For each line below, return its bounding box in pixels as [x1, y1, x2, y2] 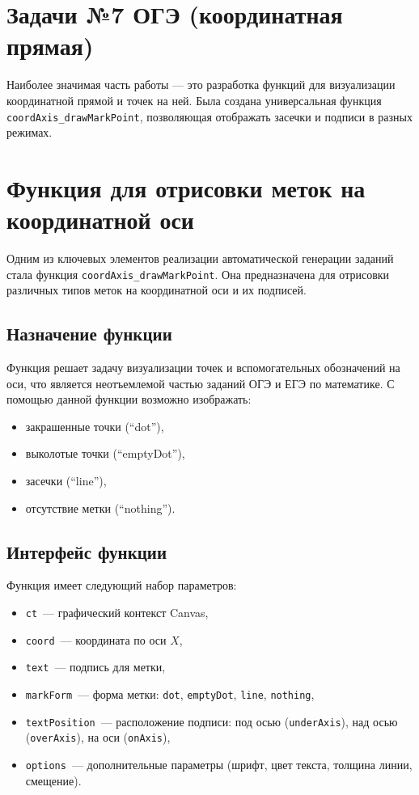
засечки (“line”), [25, 472, 107, 489]
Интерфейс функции [6, 539, 167, 564]
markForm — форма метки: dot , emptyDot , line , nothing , [25, 686, 315, 703]
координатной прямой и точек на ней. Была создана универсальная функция [6, 91, 382, 108]
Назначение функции [6, 321, 172, 346]
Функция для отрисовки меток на [6, 171, 366, 204]
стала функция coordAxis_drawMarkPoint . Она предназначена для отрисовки [6, 265, 390, 282]
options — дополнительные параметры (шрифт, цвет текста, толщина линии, [25, 756, 413, 772]
